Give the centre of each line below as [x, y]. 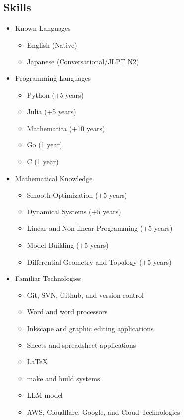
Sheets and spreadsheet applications [82, 345]
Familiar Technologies [48, 278]
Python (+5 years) [55, 95]
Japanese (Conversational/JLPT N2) [83, 61]
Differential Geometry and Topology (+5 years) [99, 261]
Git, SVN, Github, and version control [85, 295]
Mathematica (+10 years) [66, 128]
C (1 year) [43, 161]
